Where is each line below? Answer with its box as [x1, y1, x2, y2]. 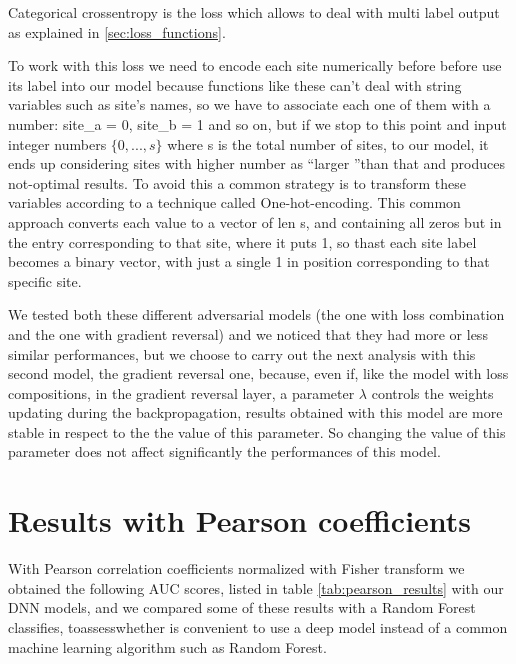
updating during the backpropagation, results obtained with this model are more [8, 402, 503, 423]
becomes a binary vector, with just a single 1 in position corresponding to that [8, 251, 490, 272]
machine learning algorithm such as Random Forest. [8, 636, 327, 657]
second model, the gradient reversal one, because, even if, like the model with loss [8, 363, 509, 384]
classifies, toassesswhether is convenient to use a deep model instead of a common [8, 616, 508, 637]
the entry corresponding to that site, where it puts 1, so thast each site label [8, 231, 477, 252]
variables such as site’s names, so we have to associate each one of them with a [8, 94, 491, 115]
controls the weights [371, 382, 494, 403]
